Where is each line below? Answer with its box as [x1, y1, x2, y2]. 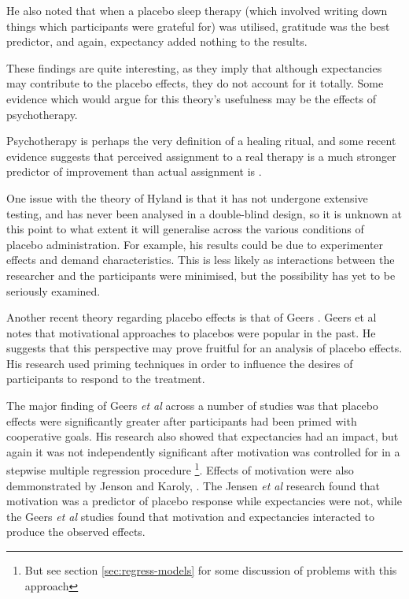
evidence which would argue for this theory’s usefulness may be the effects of [6, 90, 376, 106]
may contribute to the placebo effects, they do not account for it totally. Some [6, 75, 384, 91]
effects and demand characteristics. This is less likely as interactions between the [6, 251, 395, 268]
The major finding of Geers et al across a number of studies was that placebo [6, 397, 378, 414]
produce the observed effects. [6, 523, 146, 540]
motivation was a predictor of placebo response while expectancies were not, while [6, 493, 402, 509]
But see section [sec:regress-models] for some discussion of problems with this [24, 562, 397, 579]
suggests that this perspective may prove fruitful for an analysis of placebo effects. [6, 340, 403, 356]
